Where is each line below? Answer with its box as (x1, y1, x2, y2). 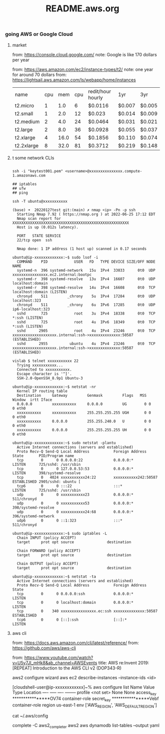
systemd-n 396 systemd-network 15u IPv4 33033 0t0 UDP (17, 268, 156, 273)
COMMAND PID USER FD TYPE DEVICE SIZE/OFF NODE (17, 259, 156, 264)
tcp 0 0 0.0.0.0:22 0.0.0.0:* (17, 457, 134, 462)
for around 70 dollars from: (12, 71, 67, 77)
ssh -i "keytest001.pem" (12, 169, 63, 174)
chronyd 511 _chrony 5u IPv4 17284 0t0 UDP (17, 294, 156, 299)
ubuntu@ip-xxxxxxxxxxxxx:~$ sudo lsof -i (12, 255, 98, 260)
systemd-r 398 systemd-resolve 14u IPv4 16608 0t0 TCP (17, 285, 156, 290)
